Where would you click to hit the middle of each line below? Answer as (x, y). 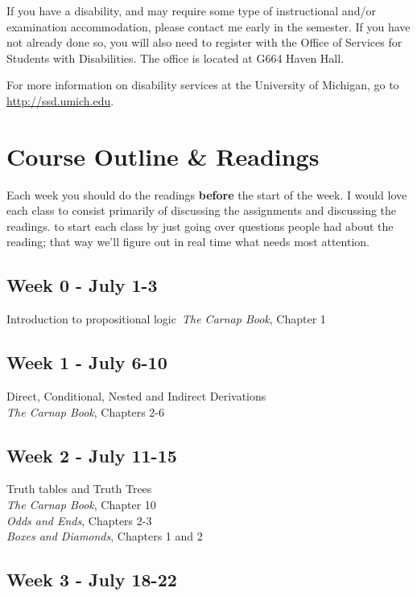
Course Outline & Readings (163, 156)
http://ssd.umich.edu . (60, 100)
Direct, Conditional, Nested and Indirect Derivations (136, 396)
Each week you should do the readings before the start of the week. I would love (207, 194)
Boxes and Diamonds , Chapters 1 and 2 (105, 536)
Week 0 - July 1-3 (82, 285)
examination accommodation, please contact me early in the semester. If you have (208, 26)
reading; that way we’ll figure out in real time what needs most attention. (188, 242)
